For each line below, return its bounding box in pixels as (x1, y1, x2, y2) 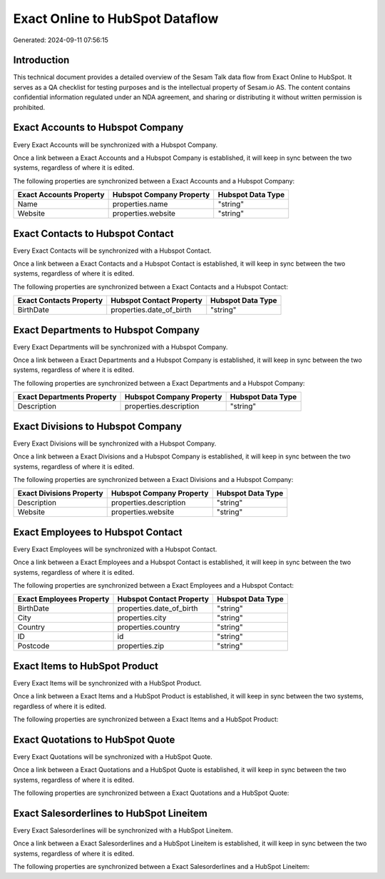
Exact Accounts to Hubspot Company (13, 121, 184, 134)
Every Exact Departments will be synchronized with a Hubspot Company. (13, 343, 228, 351)
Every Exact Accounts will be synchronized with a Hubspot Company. (13, 140, 217, 149)
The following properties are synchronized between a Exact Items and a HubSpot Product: (13, 715, 279, 724)
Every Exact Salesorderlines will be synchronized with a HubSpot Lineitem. (13, 826, 233, 835)
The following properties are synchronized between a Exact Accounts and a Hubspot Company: (13, 176, 295, 185)
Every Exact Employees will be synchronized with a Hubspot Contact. (13, 545, 217, 553)
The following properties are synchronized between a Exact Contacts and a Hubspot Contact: (13, 282, 289, 291)
